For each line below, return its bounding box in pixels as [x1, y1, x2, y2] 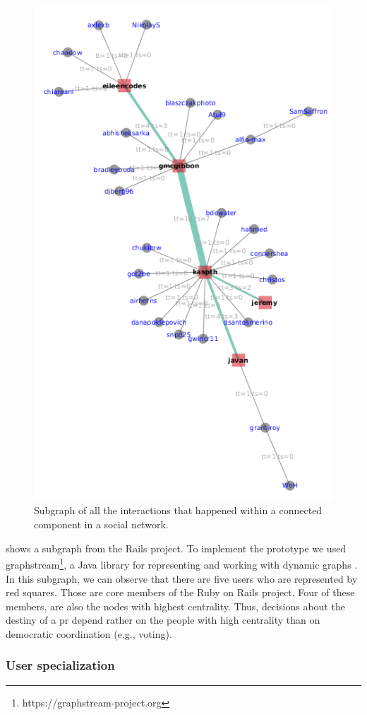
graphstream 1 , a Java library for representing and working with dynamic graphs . [6, 555, 358, 571]
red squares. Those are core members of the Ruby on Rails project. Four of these [6, 585, 355, 600]
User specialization [6, 656, 115, 674]
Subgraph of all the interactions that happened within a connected [34, 503, 323, 518]
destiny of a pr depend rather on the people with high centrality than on [6, 612, 320, 627]
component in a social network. [34, 517, 169, 532]
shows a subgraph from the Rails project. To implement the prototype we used [6, 540, 347, 555]
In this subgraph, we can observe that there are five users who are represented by [6, 571, 358, 586]
